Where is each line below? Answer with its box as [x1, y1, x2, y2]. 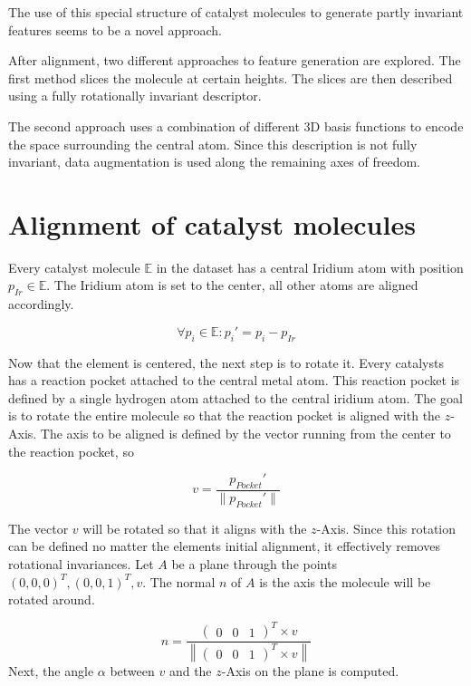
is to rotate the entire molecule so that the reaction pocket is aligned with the [8, 406, 441, 425]
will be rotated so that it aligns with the [82, 518, 307, 537]
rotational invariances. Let [8, 555, 154, 574]
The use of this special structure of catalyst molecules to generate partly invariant [8, 3, 464, 21]
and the [168, 662, 212, 681]
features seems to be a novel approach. [8, 20, 222, 39]
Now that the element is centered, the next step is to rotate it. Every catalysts [8, 353, 444, 372]
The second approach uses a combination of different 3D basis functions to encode [8, 116, 464, 135]
